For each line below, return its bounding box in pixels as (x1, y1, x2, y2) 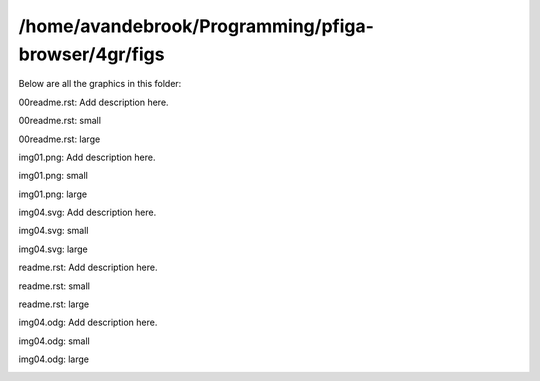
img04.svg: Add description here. (18, 206, 157, 219)
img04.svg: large (18, 243, 89, 255)
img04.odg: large (18, 353, 90, 365)
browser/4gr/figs (18, 43, 165, 65)
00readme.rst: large (18, 133, 101, 145)
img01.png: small (18, 170, 89, 182)
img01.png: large (18, 188, 88, 200)
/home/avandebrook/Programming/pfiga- (18, 15, 375, 37)
